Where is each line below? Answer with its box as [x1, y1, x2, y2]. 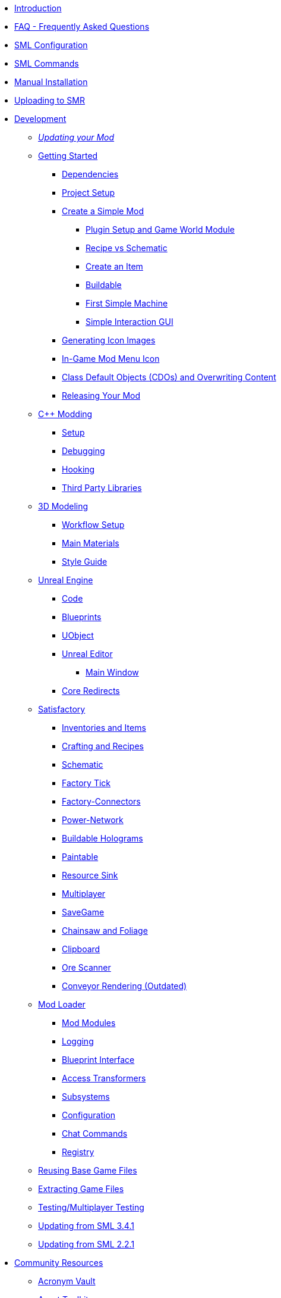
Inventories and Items [62, 722, 146, 733]
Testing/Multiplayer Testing [38, 1202, 144, 1212]
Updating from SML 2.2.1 [38, 1239, 135, 1249]
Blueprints [62, 612, 102, 622]
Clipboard [62, 944, 100, 954]
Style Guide [62, 556, 108, 567]
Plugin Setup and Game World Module [86, 224, 235, 234]
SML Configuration [14, 40, 88, 50]
